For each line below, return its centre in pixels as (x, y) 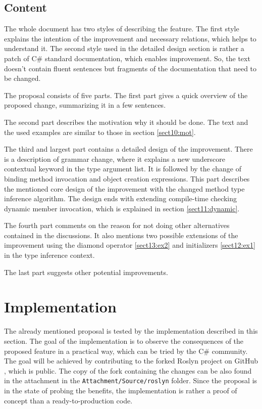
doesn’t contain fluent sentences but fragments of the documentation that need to (130, 68)
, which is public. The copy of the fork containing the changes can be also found (128, 370)
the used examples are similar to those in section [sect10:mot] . (100, 132)
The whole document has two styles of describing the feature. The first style (122, 29)
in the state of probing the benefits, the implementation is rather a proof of (121, 391)
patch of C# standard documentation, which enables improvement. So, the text (127, 58)
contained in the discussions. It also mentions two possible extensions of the (121, 235)
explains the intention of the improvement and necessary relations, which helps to (130, 38)
